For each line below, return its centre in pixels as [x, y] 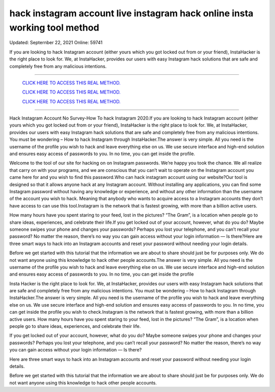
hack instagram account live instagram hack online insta [131, 13]
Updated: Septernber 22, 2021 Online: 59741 [56, 43]
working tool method [54, 27]
